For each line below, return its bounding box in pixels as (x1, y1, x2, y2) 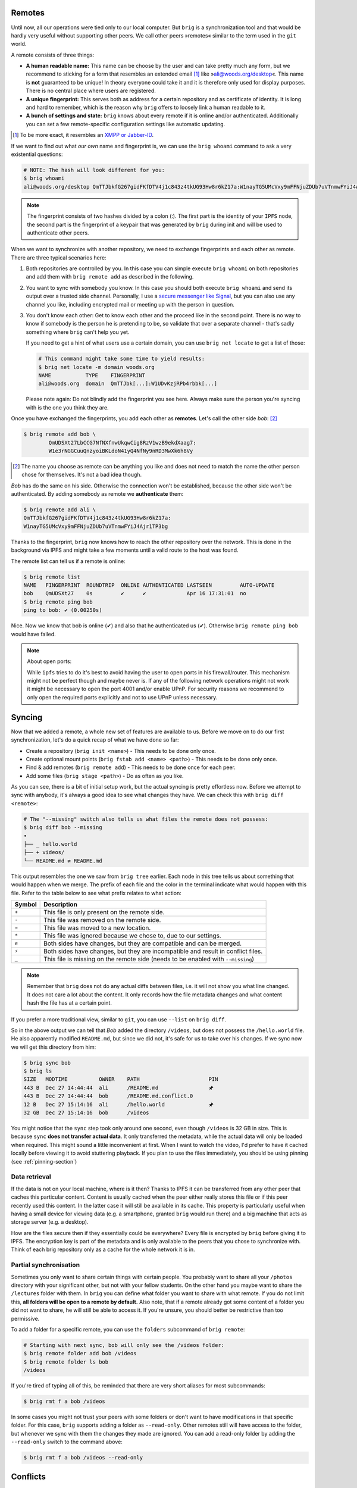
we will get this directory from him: (11, 1043, 96, 1051)
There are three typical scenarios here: (11, 254, 107, 261)
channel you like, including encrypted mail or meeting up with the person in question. (26, 301, 235, 308)
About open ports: (27, 658, 72, 665)
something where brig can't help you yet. (26, 328, 130, 336)
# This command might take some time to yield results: (38, 355, 205, 362)
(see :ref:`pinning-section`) (11, 1158, 77, 1165)
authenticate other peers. (27, 229, 89, 236)
